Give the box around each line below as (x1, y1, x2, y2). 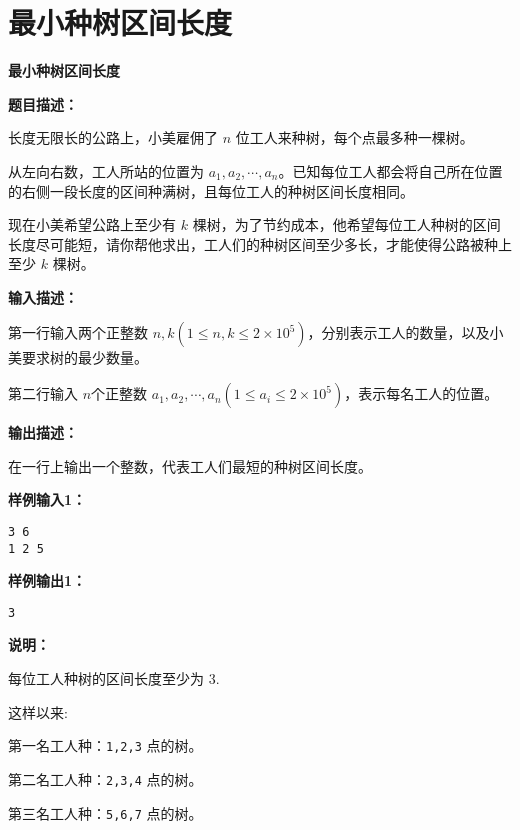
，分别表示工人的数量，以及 (307, 322, 490, 343)
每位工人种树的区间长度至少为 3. (8, 668, 220, 688)
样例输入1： (8, 489, 87, 510)
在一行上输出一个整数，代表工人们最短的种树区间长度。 (8, 455, 372, 476)
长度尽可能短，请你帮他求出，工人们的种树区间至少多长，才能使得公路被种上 (8, 233, 512, 254)
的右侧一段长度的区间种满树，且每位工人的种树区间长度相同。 (8, 180, 414, 201)
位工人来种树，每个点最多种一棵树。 (235, 127, 474, 148)
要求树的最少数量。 (21, 347, 148, 368)
